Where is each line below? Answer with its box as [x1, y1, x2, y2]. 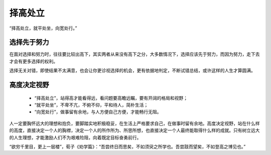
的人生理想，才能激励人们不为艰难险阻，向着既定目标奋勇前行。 [9, 134, 142, 140]
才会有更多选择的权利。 [9, 58, 58, 64]
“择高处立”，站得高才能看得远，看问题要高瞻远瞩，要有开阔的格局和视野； [34, 95, 188, 101]
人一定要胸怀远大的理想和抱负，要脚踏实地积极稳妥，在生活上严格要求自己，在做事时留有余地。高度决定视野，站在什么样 [9, 120, 260, 126]
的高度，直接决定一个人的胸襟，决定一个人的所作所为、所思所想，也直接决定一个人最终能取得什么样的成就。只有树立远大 [9, 127, 260, 133]
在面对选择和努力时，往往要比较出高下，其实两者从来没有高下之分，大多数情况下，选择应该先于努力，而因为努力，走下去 [9, 51, 260, 57]
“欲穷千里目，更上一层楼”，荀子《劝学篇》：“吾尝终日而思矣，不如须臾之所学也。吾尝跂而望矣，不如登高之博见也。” [9, 143, 246, 149]
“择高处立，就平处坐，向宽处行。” [9, 25, 77, 31]
